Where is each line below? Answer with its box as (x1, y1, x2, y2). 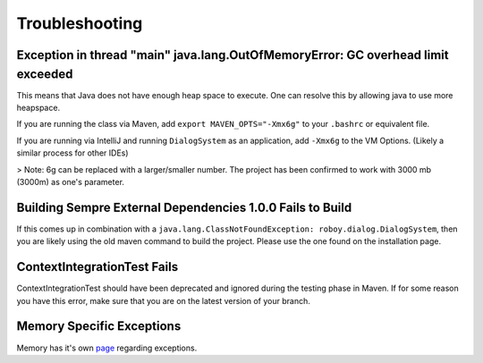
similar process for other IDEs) (16, 148, 129, 158)
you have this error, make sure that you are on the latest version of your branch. (16, 295, 310, 306)
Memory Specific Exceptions (16, 318, 182, 334)
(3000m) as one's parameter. (16, 177, 125, 187)
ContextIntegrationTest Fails (16, 259, 179, 274)
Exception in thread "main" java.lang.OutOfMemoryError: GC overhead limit (16, 47, 449, 63)
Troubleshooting (16, 13, 143, 33)
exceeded (16, 66, 73, 81)
